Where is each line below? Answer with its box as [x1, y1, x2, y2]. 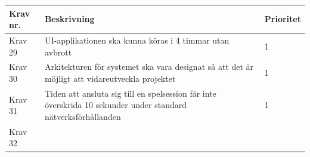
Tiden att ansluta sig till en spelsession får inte [44, 87, 216, 99]
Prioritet [264, 13, 301, 25]
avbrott [44, 45, 72, 58]
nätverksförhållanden [44, 110, 121, 122]
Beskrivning [44, 13, 95, 25]
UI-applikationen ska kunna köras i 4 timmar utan [44, 33, 230, 46]
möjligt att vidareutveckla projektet [44, 72, 176, 84]
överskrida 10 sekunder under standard [44, 98, 187, 111]
